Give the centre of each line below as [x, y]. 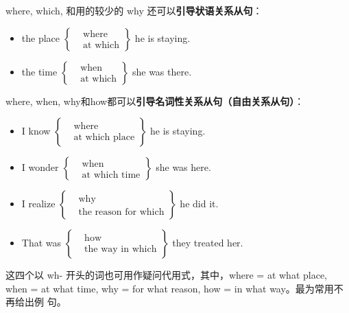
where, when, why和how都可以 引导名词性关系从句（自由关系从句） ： [155, 101]
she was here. [183, 167]
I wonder [40, 167]
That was [41, 243]
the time [39, 71]
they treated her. [208, 243]
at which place [104, 138]
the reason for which [121, 212]
